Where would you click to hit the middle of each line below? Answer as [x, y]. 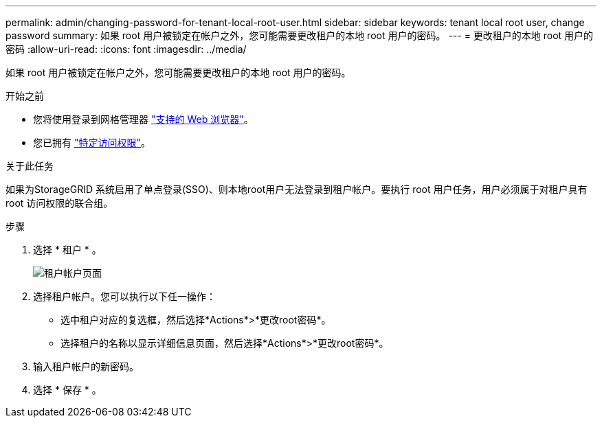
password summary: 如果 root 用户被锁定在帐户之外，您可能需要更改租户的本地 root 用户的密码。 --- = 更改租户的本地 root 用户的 [300, 35]
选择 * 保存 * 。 [67, 390]
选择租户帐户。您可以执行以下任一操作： [124, 296]
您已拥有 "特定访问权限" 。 [92, 142]
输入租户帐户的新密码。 [86, 366]
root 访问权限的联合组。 [59, 203]
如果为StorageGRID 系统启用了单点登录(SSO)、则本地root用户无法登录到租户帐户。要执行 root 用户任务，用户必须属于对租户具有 [297, 189]
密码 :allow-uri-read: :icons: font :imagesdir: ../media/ [126, 49]
